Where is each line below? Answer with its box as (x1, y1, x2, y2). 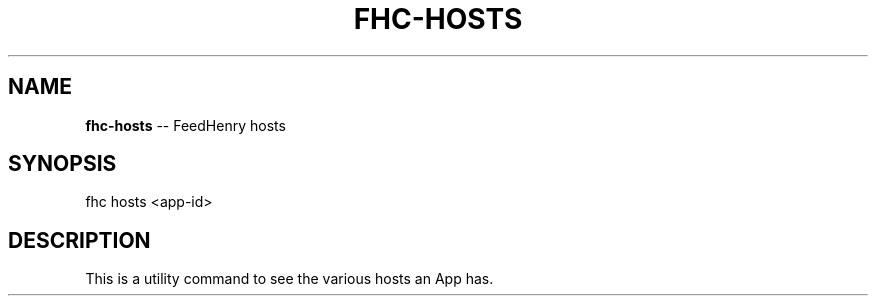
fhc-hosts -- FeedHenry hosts (85, 116, 286, 134)
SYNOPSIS (8, 151, 117, 177)
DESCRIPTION (8, 227, 151, 253)
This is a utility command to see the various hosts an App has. (85, 270, 494, 288)
